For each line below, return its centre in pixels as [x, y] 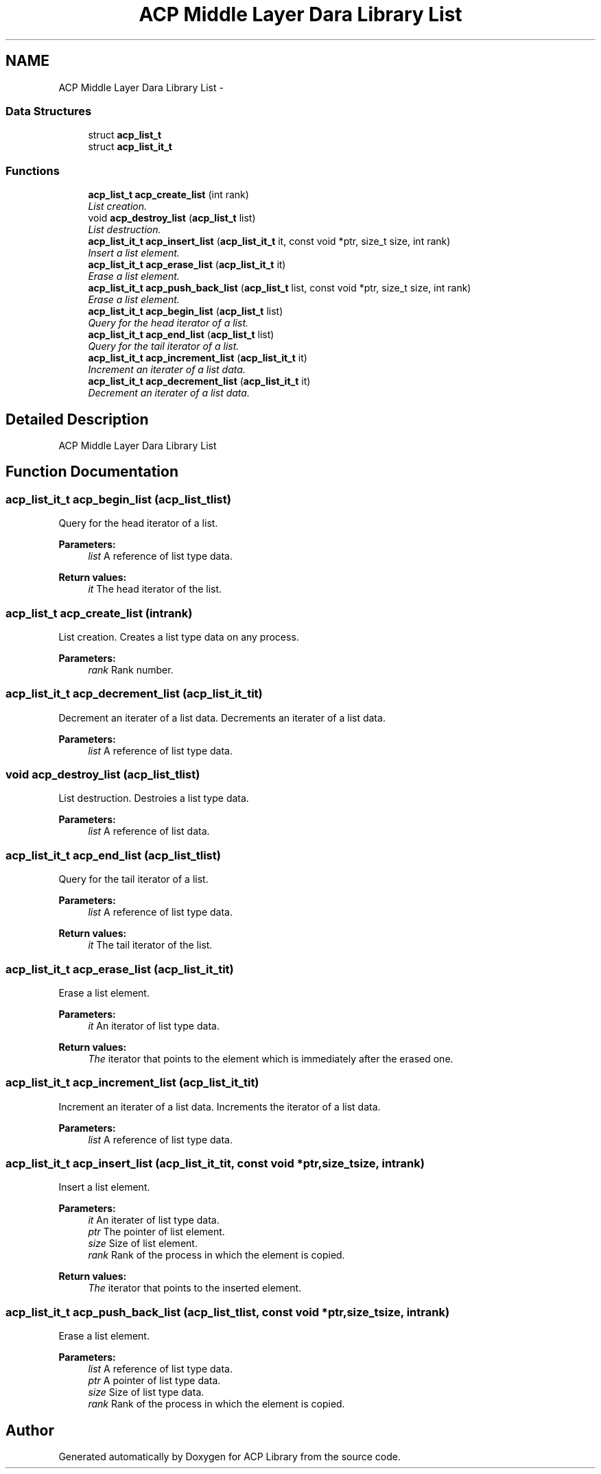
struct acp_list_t [125, 135]
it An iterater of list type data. [154, 1220]
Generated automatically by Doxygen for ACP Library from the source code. [229, 1457]
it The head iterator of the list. [155, 589]
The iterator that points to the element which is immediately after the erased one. [271, 1058]
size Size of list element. [143, 1244]
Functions [33, 170]
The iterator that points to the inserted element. [195, 1288]
